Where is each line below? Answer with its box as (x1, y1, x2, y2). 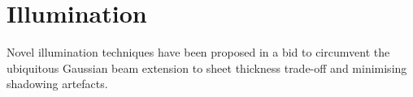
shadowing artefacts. (7, 75, 108, 92)
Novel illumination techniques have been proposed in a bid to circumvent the (7, 44, 390, 61)
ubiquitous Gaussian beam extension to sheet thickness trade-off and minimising (7, 59, 407, 76)
